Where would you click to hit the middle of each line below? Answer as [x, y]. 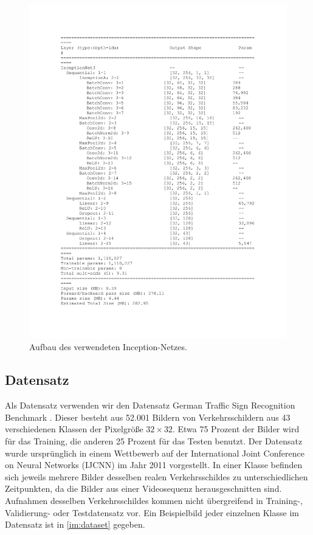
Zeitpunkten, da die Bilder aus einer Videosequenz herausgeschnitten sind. [143, 488]
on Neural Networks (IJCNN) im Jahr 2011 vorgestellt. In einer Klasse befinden [154, 465]
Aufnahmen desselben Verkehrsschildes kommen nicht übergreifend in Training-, [154, 501]
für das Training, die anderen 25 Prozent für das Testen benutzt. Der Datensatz [154, 441]
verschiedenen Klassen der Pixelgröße [74, 429]
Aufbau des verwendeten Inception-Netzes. [108, 347]
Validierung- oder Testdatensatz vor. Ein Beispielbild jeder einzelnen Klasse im [152, 512]
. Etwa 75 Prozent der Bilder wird [236, 429]
